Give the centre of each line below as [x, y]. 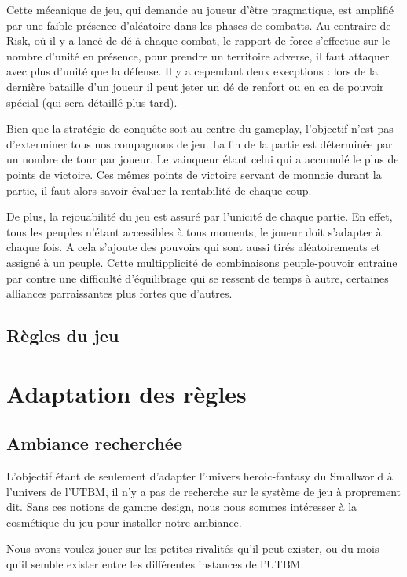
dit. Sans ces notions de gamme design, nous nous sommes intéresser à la [182, 507]
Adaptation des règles [126, 393]
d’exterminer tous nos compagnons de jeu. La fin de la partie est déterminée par [200, 143]
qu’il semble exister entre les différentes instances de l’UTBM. [155, 564]
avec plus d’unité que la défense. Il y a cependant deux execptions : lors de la [192, 71]
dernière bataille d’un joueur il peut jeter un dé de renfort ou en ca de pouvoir [195, 86]
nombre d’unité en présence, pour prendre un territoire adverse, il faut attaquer [198, 55]
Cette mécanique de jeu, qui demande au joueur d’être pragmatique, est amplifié [200, 9]
